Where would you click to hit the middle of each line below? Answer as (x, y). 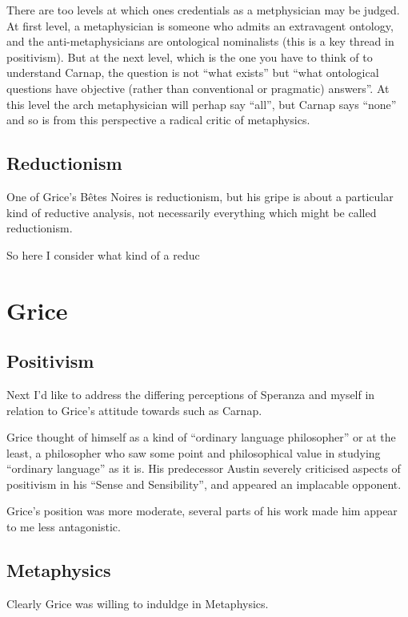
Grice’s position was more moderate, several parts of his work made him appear (202, 511)
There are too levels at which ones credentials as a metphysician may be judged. (203, 10)
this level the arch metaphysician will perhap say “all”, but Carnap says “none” (202, 104)
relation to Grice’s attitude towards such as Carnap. (134, 410)
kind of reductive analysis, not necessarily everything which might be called (192, 212)
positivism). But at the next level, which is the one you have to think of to (190, 56)
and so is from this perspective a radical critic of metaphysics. (158, 120)
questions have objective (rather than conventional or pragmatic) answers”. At (198, 88)
